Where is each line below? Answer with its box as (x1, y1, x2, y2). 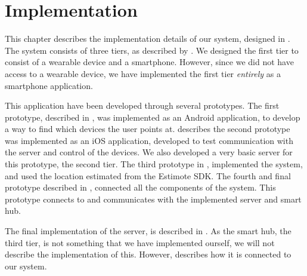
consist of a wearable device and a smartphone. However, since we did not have (5, 56, 294, 68)
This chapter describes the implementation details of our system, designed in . (5, 32, 290, 45)
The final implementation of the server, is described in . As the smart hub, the (5, 225, 292, 237)
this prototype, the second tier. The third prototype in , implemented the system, (5, 158, 303, 170)
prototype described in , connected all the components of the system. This (5, 181, 276, 194)
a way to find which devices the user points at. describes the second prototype (5, 122, 290, 135)
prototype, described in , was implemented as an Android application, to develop (5, 111, 300, 123)
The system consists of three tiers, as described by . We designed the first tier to (5, 44, 299, 56)
